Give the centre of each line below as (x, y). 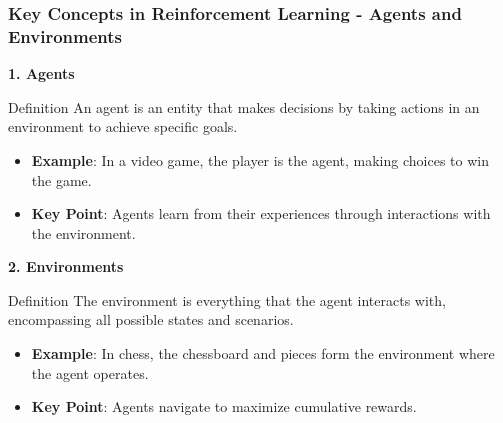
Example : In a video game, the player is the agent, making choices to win (260, 159)
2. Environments (66, 266)
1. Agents (41, 73)
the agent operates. (90, 372)
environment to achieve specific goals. (123, 126)
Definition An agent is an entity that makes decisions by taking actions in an (244, 106)
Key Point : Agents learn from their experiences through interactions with (261, 213)
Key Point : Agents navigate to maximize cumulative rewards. (224, 406)
